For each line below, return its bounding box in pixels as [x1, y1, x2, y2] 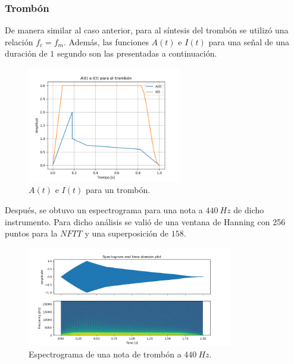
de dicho [233, 203, 264, 216]
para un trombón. [85, 183, 151, 196]
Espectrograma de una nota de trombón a [29, 348, 182, 360]
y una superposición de [85, 227, 168, 239]
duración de [5, 47, 48, 60]
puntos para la [5, 227, 58, 239]
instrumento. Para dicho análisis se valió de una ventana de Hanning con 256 [5, 215, 286, 228]
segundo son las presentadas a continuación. [57, 47, 217, 60]
